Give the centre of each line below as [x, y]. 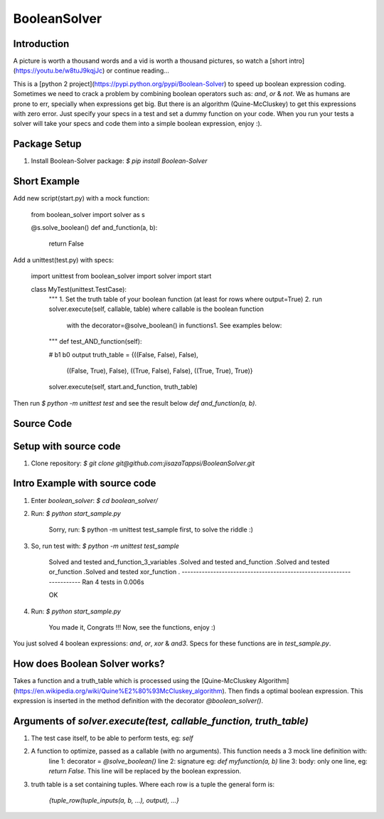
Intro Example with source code [85, 484]
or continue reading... [138, 70]
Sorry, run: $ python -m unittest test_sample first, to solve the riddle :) [151, 529]
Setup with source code [67, 446]
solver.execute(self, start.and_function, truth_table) [123, 387]
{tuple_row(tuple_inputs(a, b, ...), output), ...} [114, 800]
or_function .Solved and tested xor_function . [114, 572]
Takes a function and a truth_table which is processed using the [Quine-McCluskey [135, 681]
